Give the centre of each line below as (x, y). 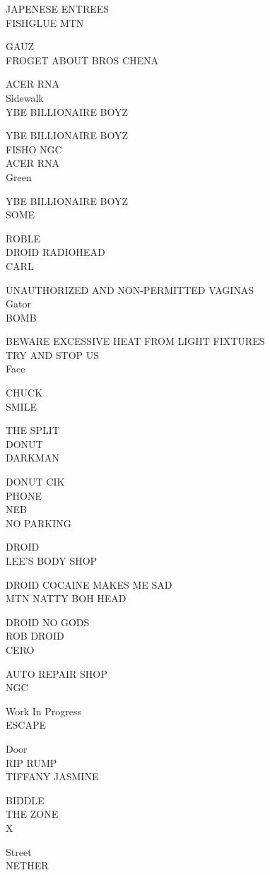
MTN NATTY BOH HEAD (66, 598)
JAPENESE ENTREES (58, 8)
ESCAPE (26, 725)
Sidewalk (25, 97)
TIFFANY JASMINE (52, 776)
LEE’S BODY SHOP (52, 560)
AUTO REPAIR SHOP (57, 673)
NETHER (27, 865)
